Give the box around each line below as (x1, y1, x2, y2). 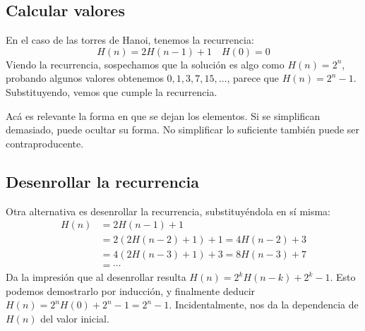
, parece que (227, 71, 280, 85)
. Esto (330, 270, 356, 284)
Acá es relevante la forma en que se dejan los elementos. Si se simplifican (6, 108, 321, 123)
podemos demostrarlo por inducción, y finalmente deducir (6, 283, 256, 298)
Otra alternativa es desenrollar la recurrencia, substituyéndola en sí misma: (6, 203, 331, 218)
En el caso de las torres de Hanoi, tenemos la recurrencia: (6, 32, 254, 47)
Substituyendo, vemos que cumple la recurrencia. (6, 84, 217, 99)
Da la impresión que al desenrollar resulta (6, 270, 186, 284)
